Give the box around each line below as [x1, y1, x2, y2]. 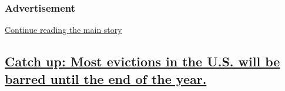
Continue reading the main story [5, 23, 122, 36]
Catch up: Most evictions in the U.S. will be [5, 52, 280, 70]
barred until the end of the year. [5, 69, 207, 87]
